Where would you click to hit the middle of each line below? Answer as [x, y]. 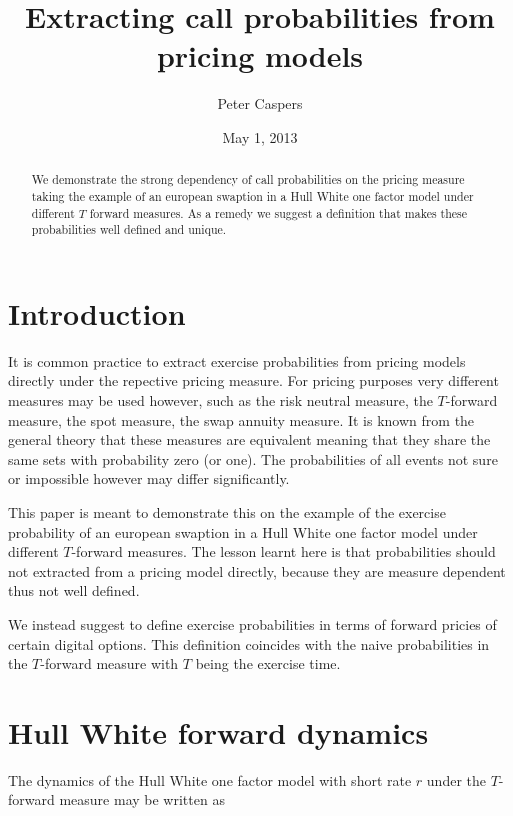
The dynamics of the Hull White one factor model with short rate [210, 779]
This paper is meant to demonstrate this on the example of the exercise [227, 512]
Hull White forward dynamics [218, 731]
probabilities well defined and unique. [129, 229]
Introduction [97, 312]
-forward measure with [109, 663]
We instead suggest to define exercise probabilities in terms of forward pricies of [252, 623]
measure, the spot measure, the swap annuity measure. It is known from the [241, 419]
